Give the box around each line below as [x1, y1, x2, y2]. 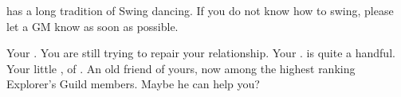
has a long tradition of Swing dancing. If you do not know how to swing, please [6, 2, 394, 18]
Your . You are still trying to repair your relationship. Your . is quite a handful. [6, 45, 395, 61]
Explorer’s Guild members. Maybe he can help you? [6, 76, 260, 92]
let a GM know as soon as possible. [6, 17, 179, 34]
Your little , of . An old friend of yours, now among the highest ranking [6, 60, 356, 76]
